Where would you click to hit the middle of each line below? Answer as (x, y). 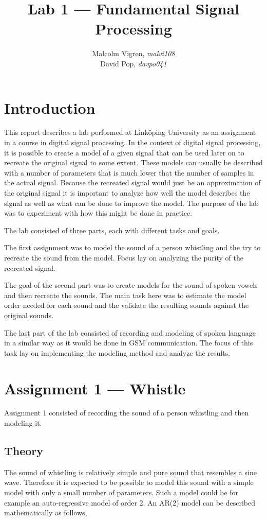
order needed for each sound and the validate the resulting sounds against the (127, 305)
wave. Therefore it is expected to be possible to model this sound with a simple (129, 482)
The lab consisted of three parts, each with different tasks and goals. (112, 230)
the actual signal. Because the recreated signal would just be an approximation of (132, 183)
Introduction (50, 107)
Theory (24, 451)
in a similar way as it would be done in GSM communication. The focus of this (129, 343)
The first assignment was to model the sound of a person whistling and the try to (132, 247)
